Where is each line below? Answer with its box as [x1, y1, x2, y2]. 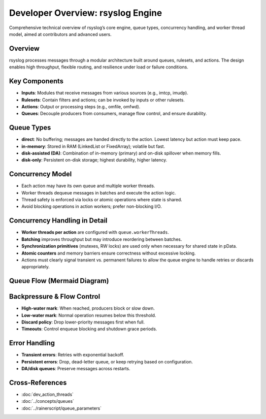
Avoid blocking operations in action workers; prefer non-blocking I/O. [21, 203, 162, 209]
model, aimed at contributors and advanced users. [9, 31, 112, 37]
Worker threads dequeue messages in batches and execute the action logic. [21, 190, 176, 195]
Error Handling [9, 339, 55, 347]
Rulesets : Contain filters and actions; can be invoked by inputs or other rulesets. [21, 97, 185, 103]
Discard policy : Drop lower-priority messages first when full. [21, 319, 145, 325]
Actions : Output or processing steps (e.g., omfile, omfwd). [21, 103, 140, 109]
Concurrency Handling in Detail [9, 217, 108, 225]
